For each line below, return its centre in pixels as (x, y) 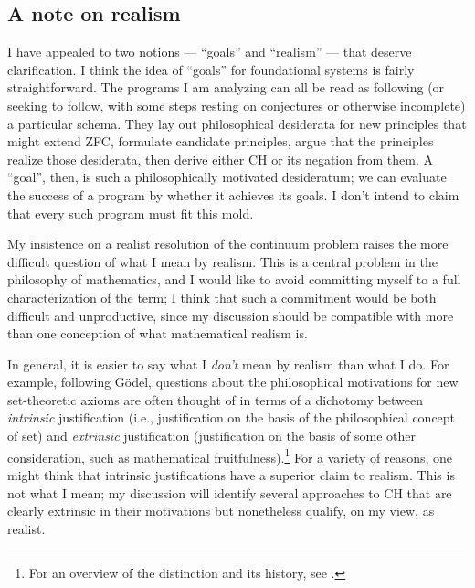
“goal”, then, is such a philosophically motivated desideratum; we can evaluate (227, 177)
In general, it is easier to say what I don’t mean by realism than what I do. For (228, 363)
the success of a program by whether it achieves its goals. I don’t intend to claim (233, 194)
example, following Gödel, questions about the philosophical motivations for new (233, 382)
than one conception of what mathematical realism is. (158, 333)
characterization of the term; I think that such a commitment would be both (222, 297)
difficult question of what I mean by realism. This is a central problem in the (222, 261)
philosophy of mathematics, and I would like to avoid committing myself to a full (234, 279)
